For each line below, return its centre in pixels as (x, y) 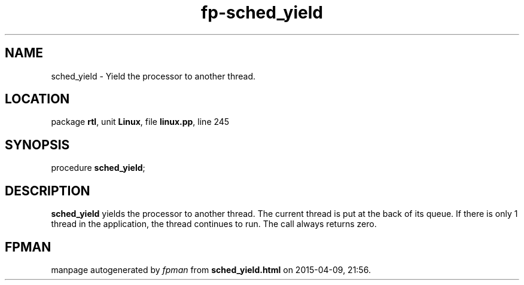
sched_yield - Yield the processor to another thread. (153, 76)
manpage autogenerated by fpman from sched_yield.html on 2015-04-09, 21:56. (211, 269)
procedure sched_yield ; (98, 168)
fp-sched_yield (262, 13)
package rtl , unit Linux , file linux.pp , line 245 (140, 122)
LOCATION (37, 99)
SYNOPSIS (37, 145)
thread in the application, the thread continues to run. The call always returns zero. (214, 224)
